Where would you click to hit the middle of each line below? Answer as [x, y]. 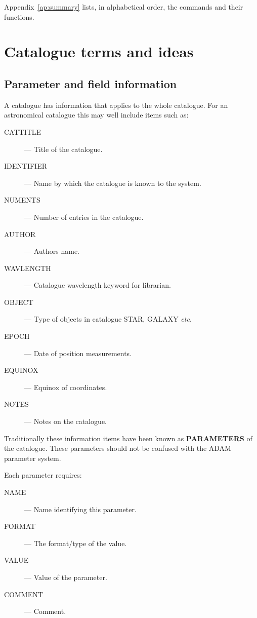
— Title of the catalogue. [63, 149]
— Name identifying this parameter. [80, 509]
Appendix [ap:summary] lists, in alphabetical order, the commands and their [124, 7]
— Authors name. [52, 251]
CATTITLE [23, 131]
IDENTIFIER [26, 166]
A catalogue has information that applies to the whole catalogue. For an [116, 105]
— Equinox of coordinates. [66, 387]
